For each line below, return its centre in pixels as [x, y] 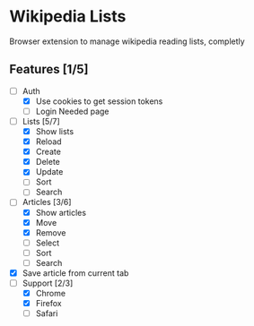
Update [49, 172]
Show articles [61, 212]
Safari [47, 313]
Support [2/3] [48, 283]
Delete [48, 162]
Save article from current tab [75, 273]
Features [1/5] [49, 69]
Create [48, 152]
